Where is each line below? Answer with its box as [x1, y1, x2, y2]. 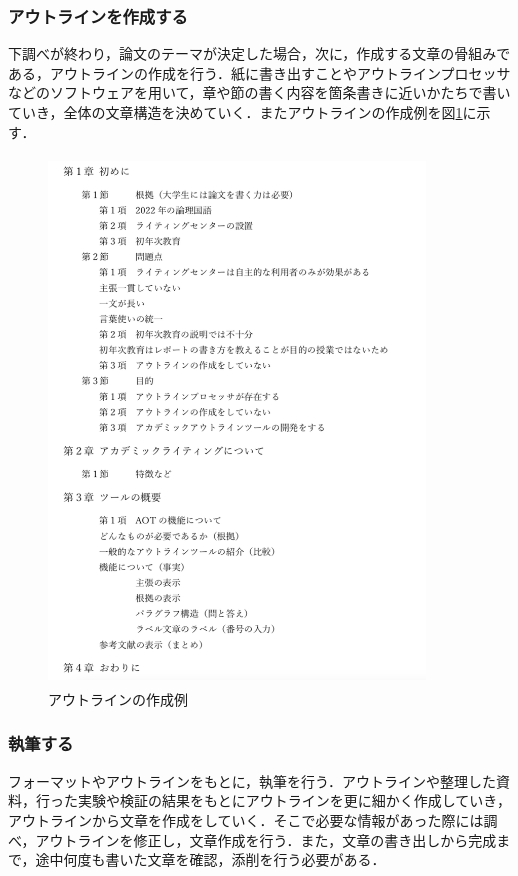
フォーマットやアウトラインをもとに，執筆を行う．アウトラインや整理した [8, 770, 496, 791]
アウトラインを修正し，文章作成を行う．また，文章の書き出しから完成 [35, 829, 497, 850]
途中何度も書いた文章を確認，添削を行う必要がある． [35, 849, 386, 870]
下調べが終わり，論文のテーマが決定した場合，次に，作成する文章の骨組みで [8, 43, 511, 64]
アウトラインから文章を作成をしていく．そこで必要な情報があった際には [8, 809, 484, 830]
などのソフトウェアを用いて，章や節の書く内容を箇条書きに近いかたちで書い [8, 82, 511, 103]
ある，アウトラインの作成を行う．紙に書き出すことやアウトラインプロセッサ [8, 62, 511, 83]
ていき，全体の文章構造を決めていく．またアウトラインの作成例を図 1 [8, 102, 463, 122]
